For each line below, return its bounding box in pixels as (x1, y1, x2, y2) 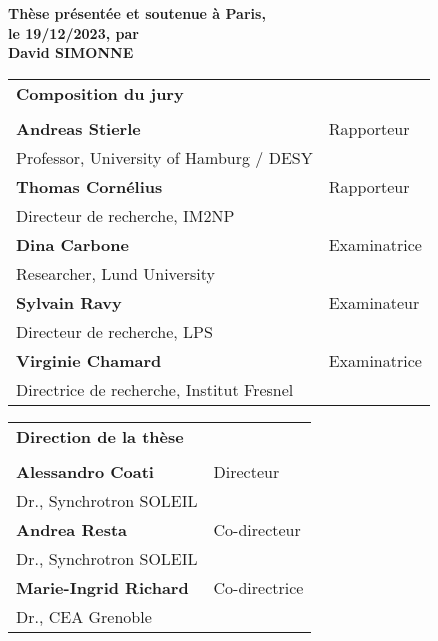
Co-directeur (213, 517, 301, 541)
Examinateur (328, 290, 420, 314)
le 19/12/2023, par (8, 22, 139, 43)
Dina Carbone (16, 232, 129, 256)
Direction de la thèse (16, 424, 184, 448)
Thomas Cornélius (16, 174, 163, 198)
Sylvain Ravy (16, 290, 122, 314)
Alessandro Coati (16, 459, 154, 483)
